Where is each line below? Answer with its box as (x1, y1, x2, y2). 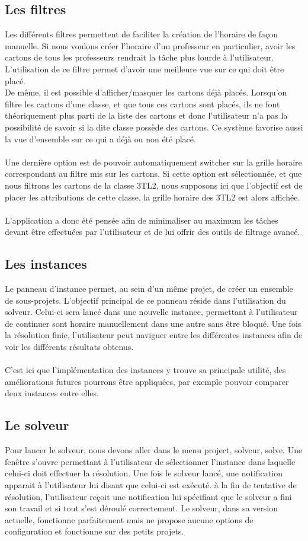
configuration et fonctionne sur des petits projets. (5, 525, 184, 537)
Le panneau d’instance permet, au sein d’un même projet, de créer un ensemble (5, 282, 293, 295)
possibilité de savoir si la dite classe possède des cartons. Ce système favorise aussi (5, 120, 303, 133)
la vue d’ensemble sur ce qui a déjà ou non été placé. (5, 132, 196, 145)
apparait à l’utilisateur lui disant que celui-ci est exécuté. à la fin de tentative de (5, 479, 297, 491)
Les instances (5, 254, 87, 273)
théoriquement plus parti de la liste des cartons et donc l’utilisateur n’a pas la (5, 109, 288, 122)
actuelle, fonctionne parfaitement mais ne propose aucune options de (5, 513, 254, 526)
